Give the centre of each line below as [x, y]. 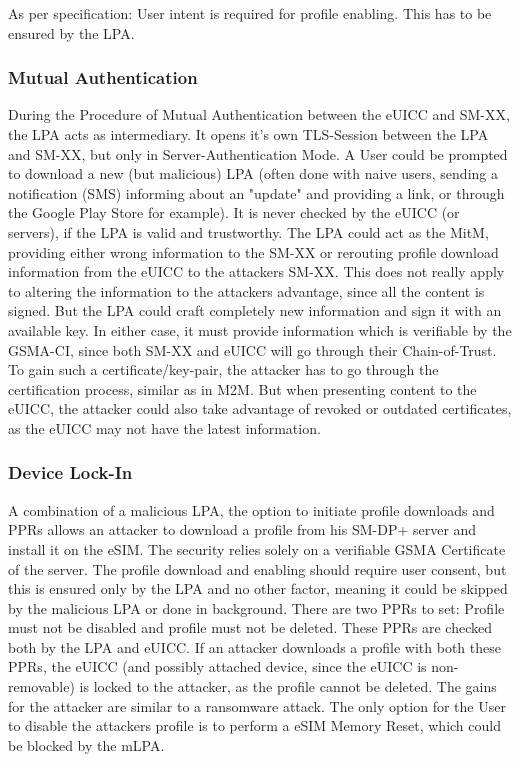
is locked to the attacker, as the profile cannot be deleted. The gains [288, 686]
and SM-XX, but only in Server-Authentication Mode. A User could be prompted [258, 153]
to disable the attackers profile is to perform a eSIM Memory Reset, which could [254, 725]
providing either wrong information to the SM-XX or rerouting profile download [253, 251]
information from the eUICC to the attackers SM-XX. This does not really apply [256, 271]
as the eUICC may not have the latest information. [164, 427]
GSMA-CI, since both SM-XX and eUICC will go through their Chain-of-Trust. [252, 349]
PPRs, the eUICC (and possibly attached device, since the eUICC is [217, 666]
